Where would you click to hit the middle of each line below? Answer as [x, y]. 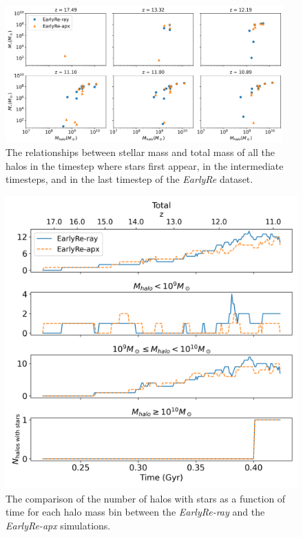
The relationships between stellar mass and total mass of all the [140, 152]
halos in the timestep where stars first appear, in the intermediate [145, 165]
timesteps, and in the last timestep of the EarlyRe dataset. [129, 179]
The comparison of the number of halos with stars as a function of [146, 498]
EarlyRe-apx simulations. [58, 525]
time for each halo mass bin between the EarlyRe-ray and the [135, 512]
